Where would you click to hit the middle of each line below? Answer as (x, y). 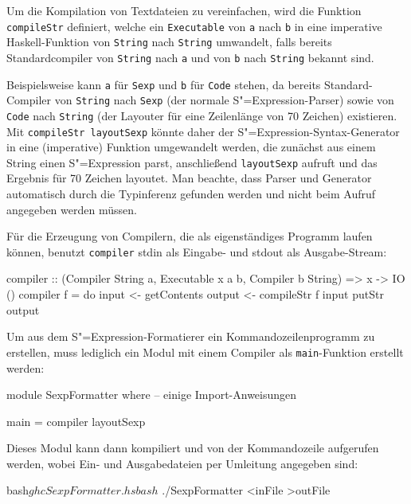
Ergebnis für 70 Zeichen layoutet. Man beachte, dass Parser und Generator (189, 178)
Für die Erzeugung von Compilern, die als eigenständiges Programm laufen (190, 236)
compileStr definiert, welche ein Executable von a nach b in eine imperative (194, 26)
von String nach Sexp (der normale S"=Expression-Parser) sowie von (224, 100)
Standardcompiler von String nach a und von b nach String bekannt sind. (190, 57)
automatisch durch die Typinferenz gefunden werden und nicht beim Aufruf (191, 194)
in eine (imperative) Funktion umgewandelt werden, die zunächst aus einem (191, 147)
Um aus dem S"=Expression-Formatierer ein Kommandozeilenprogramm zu (191, 336)
